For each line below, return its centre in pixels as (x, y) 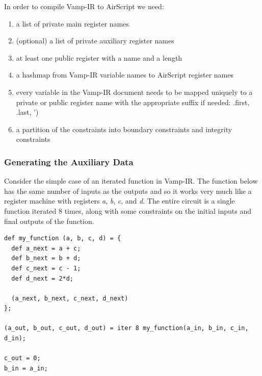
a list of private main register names (73, 23)
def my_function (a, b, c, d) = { (63, 239)
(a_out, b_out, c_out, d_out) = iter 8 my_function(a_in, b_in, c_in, (126, 328)
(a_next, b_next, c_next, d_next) (70, 298)
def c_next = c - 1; (46, 268)
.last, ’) (27, 112)
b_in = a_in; (26, 368)
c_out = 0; (22, 358)
